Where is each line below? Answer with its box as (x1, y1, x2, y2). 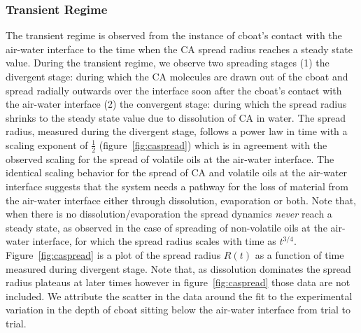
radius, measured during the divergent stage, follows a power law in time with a (6, 124, 348, 139)
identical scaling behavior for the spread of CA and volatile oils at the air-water (6, 165, 348, 180)
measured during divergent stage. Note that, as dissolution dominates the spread (6, 261, 351, 276)
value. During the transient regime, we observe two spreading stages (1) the (6, 55, 330, 70)
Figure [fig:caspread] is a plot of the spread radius (6, 247, 221, 262)
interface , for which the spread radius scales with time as (32, 234, 276, 248)
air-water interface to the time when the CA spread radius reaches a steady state (6, 41, 353, 56)
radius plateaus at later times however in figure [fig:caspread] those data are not (6, 275, 351, 290)
